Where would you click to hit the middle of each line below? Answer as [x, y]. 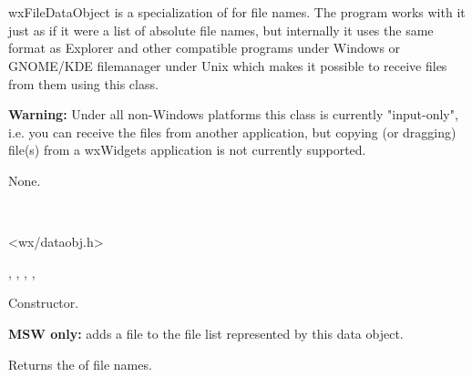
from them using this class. [83, 83]
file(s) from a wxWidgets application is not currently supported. [187, 150]
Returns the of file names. [80, 364]
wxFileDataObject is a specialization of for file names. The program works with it [237, 12]
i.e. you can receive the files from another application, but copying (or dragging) [232, 132]
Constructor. [44, 303]
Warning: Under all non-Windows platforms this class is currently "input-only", [233, 114]
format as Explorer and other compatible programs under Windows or [205, 48]
